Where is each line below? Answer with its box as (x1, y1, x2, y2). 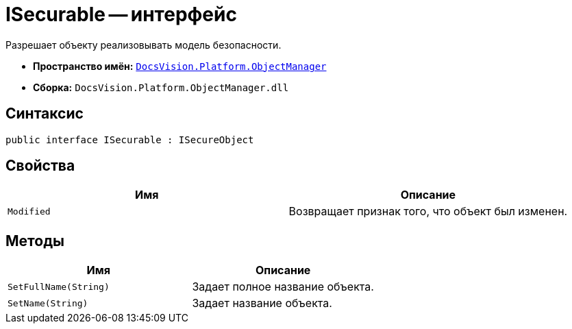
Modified (8, 206, 51, 217)
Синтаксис (5, 105, 84, 123)
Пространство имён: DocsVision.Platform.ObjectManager (33, 60, 327, 72)
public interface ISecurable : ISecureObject (5, 134, 254, 145)
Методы (5, 232, 64, 249)
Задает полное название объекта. (192, 280, 374, 294)
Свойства (5, 157, 75, 175)
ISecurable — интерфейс (5, 3, 237, 26)
